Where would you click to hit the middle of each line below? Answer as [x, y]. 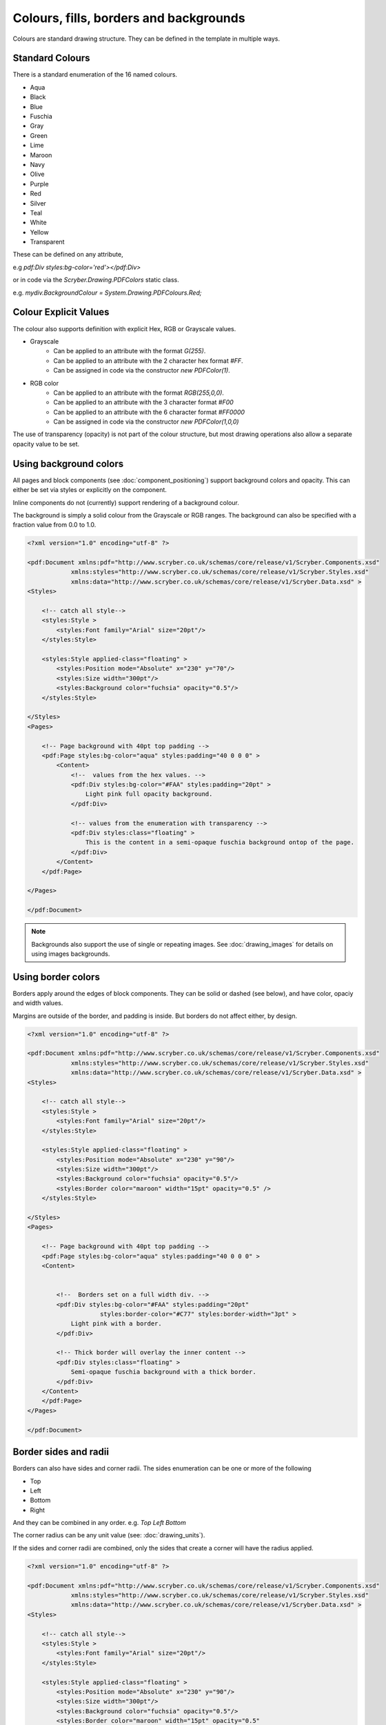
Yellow [39, 232]
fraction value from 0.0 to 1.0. [54, 525]
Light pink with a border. [116, 1324]
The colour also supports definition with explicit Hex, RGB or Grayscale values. [124, 328]
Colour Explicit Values [61, 312]
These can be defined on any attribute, [68, 255]
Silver [38, 203]
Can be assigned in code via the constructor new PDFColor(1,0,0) [146, 422]
